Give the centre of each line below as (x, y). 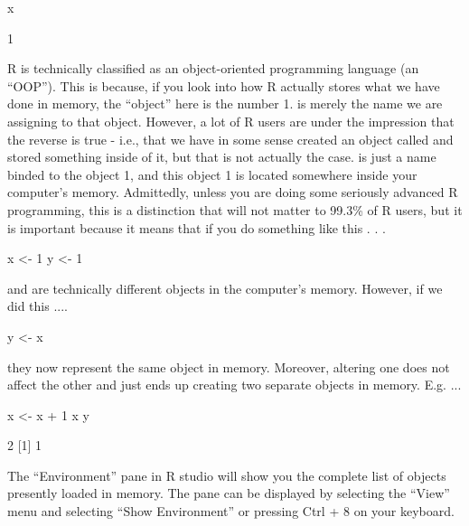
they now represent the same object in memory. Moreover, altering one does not (229, 366)
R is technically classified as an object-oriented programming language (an (213, 68)
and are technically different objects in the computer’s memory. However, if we (225, 288)
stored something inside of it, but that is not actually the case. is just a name (222, 157)
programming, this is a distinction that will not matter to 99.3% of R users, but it (235, 209)
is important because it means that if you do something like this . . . (197, 227)
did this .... (38, 306)
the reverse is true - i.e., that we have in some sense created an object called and (230, 139)
